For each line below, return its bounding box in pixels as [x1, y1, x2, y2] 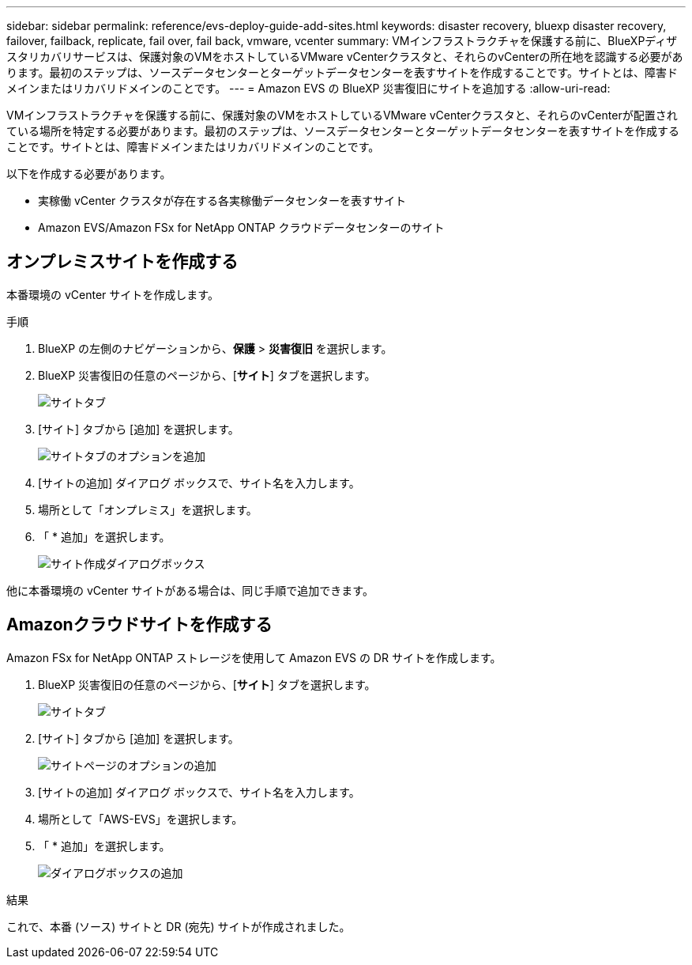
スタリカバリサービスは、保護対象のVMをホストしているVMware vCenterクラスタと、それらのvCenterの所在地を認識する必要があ [6, 50, 683, 63]
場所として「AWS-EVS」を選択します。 [38, 812, 243, 826]
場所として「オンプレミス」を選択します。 [38, 502, 258, 517]
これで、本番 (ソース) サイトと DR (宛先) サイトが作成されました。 [6, 919, 351, 933]
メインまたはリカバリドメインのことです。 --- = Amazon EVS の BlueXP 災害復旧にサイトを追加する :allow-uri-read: [6, 81, 611, 95]
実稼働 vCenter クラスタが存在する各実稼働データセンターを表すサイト [38, 194, 406, 207]
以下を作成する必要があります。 [6, 167, 171, 180]
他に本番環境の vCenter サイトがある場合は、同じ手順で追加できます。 [6, 583, 374, 597]
